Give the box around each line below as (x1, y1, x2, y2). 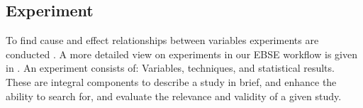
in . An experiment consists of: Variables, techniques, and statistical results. (6, 60, 335, 75)
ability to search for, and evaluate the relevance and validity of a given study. (6, 88, 342, 103)
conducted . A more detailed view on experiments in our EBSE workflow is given (6, 46, 357, 61)
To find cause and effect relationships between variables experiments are (6, 33, 319, 48)
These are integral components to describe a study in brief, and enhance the (6, 74, 337, 89)
